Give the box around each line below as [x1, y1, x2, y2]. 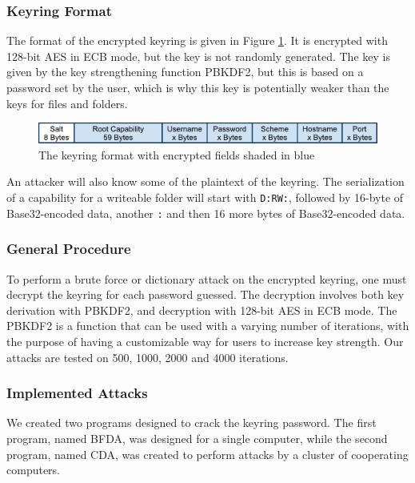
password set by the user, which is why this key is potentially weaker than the [6, 79, 389, 95]
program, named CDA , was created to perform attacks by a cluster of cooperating [6, 445, 409, 462]
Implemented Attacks [6, 383, 148, 403]
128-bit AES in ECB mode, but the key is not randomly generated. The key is [6, 47, 390, 64]
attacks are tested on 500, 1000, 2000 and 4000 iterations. [6, 348, 289, 365]
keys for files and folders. [6, 95, 128, 111]
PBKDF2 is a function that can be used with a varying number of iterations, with [6, 317, 409, 334]
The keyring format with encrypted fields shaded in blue [38, 146, 315, 163]
